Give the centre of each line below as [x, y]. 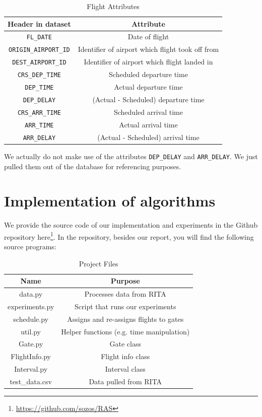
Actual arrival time [148, 124]
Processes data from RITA [125, 294]
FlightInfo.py [31, 356]
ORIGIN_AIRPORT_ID [39, 50]
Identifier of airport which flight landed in [148, 62]
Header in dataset [39, 23]
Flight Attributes [113, 6]
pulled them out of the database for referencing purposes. [93, 166]
